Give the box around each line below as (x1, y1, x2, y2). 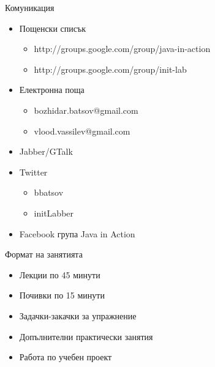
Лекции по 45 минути (19, 268, 100, 281)
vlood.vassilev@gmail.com (34, 124, 130, 137)
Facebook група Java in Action (19, 227, 135, 240)
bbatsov (34, 186, 64, 199)
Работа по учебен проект (19, 350, 112, 363)
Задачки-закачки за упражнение (19, 309, 137, 322)
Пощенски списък (19, 21, 86, 34)
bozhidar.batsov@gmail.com (34, 103, 138, 116)
